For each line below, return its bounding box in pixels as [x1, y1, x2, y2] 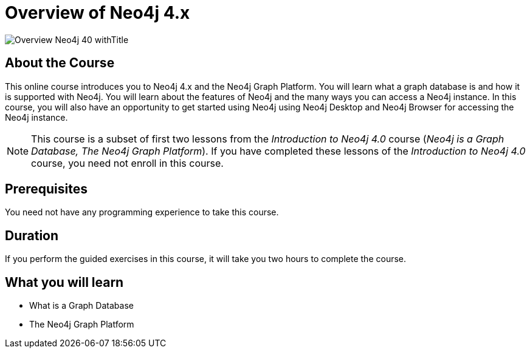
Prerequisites [5, 181, 88, 197]
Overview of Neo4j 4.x [5, 2, 190, 23]
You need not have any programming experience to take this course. [5, 207, 279, 218]
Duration [5, 227, 59, 243]
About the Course [5, 55, 115, 71]
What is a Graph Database [29, 300, 134, 311]
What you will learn [5, 274, 124, 290]
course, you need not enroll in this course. [31, 156, 224, 169]
